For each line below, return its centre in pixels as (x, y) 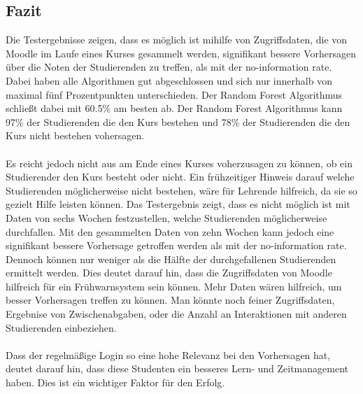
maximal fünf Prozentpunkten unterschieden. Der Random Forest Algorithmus (174, 94)
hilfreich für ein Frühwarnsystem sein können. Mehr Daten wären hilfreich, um (174, 286)
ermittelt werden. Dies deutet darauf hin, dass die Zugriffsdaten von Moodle (169, 273)
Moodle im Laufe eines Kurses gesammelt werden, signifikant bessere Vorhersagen (181, 53)
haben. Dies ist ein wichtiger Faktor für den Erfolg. (115, 382)
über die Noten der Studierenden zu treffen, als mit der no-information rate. (169, 67)
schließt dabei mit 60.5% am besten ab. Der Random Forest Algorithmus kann (174, 108)
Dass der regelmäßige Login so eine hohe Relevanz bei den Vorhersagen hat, (168, 354)
